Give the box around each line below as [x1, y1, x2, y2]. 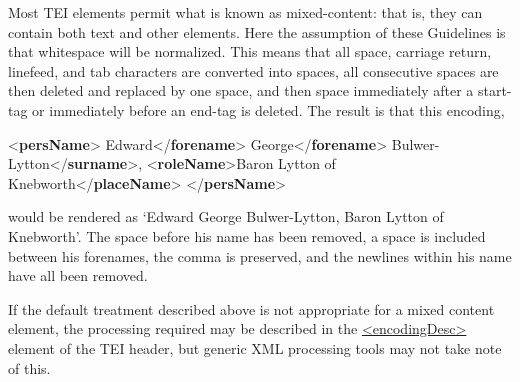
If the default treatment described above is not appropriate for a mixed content [8, 298, 495, 319]
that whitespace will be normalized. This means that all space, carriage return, [8, 41, 492, 62]
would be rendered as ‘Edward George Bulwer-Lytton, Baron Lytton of [8, 206, 444, 227]
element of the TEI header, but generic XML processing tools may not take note [8, 337, 502, 358]
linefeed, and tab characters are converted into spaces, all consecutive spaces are [8, 60, 499, 81]
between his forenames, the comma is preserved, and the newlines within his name [8, 245, 512, 266]
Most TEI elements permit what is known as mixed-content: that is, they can [8, 2, 483, 22]
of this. [8, 357, 51, 378]
